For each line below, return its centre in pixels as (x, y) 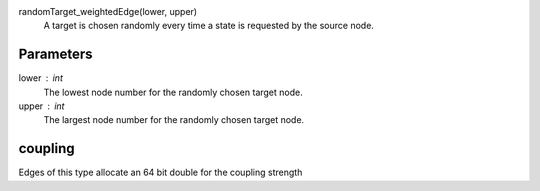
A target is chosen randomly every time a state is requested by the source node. (209, 26)
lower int (41, 78)
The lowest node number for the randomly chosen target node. (173, 92)
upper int (41, 106)
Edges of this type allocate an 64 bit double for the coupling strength (160, 172)
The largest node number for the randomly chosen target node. (174, 120)
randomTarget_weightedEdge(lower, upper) (108, 11)
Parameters (55, 54)
